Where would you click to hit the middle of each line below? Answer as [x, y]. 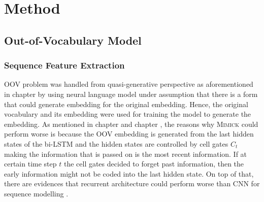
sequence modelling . [36, 193]
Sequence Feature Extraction [64, 65]
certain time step [30, 164]
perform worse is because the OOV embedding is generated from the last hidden [129, 134]
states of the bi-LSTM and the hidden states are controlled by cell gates [116, 143]
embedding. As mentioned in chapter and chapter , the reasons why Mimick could [131, 124]
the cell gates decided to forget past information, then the [154, 164]
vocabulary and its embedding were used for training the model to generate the [128, 114]
